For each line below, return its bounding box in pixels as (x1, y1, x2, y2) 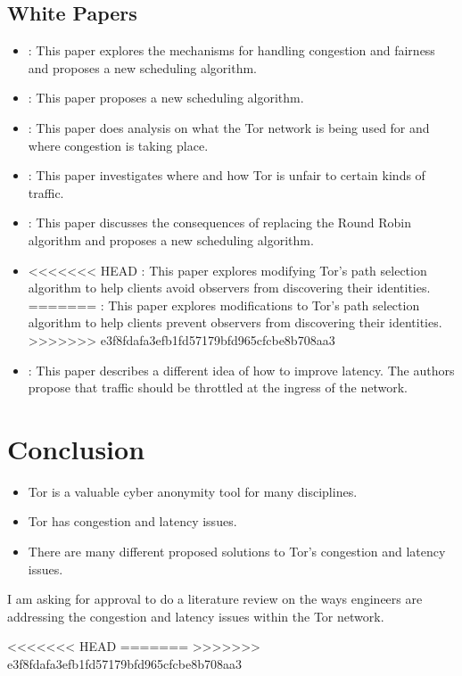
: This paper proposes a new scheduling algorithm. (28, 88, 304, 107)
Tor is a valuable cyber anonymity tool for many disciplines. (28, 482, 358, 500)
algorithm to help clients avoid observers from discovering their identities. (28, 278, 431, 297)
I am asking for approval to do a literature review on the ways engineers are (7, 589, 423, 608)
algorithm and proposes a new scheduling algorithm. (28, 230, 314, 249)
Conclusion (7, 430, 145, 466)
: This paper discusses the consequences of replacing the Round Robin (28, 213, 411, 232)
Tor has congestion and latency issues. (28, 512, 237, 531)
